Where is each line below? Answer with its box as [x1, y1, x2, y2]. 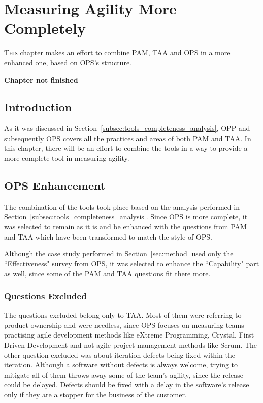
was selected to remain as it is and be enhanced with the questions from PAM [4, 221, 247, 232]
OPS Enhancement [4, 178, 106, 193]
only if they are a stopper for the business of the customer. [4, 389, 187, 399]
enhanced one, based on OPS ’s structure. [4, 57, 131, 68]
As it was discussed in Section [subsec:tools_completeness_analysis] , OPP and [4, 123, 250, 133]
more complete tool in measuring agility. [4, 153, 129, 163]
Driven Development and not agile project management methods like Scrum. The [4, 340, 257, 350]
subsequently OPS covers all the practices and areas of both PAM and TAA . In [4, 132, 251, 143]
